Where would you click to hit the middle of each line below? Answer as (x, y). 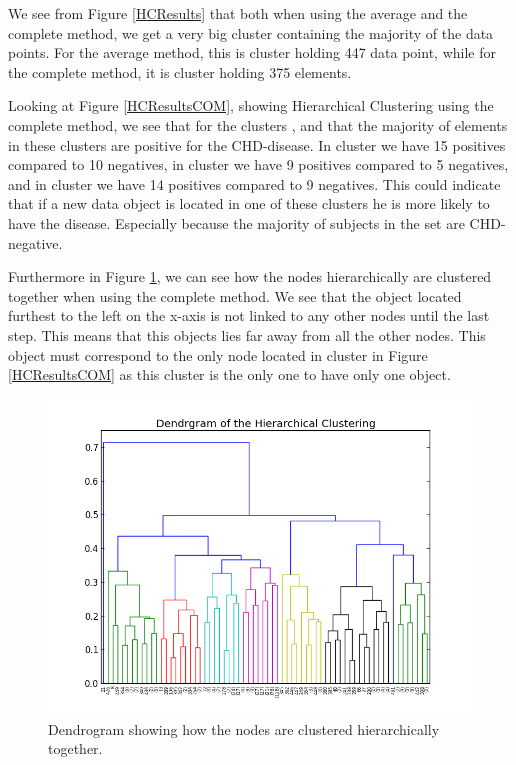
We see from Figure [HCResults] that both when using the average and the (238, 13)
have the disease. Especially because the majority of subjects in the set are (236, 222)
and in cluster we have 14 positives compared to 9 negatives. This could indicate (254, 183)
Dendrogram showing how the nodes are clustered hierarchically (244, 728)
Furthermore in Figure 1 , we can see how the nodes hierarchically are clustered (250, 276)
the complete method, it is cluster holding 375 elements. (180, 71)
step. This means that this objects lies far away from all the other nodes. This (247, 334)
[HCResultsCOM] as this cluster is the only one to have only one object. (229, 374)
